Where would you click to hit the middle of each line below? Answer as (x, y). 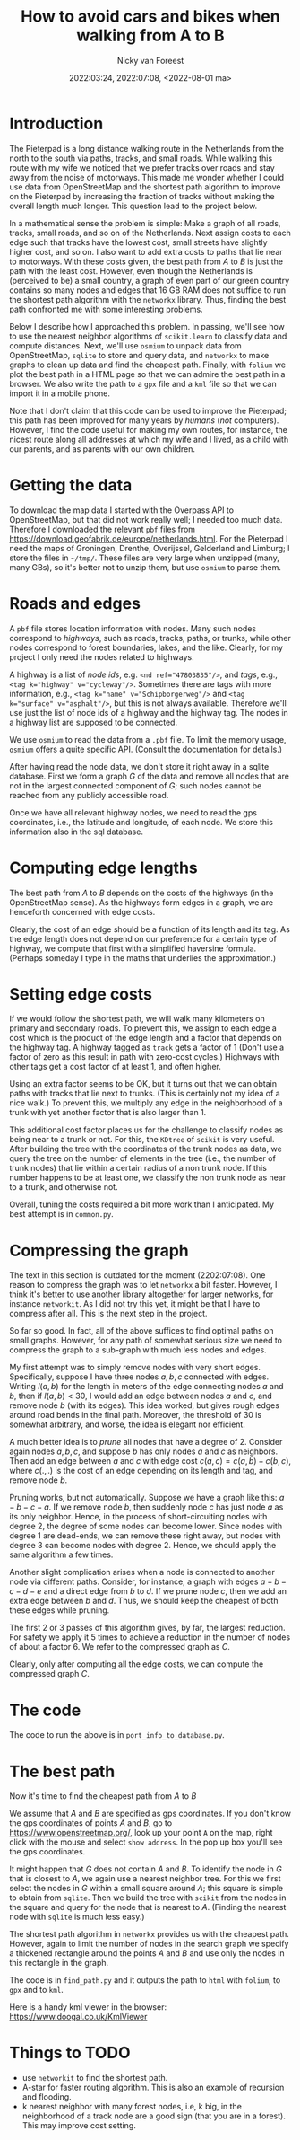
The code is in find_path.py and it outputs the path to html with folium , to (145, 1980)
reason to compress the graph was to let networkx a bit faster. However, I (143, 1285)
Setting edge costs (81, 994)
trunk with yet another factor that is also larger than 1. (108, 1113)
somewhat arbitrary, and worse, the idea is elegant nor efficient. (128, 1424)
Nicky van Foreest (150, 60)
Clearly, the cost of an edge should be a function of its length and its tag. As (150, 929)
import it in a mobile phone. (60, 393)
